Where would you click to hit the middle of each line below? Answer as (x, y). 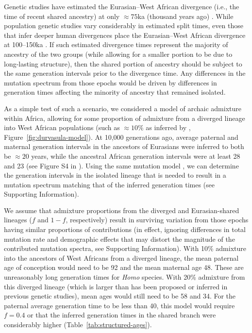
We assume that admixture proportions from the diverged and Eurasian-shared (122, 210)
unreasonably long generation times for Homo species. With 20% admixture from (125, 277)
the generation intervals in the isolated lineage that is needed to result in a (115, 175)
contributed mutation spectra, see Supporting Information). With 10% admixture (125, 248)
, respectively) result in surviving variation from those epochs (157, 220)
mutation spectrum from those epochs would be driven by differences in (110, 82)
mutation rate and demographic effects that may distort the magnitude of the (119, 239)
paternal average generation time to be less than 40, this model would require (119, 305)
